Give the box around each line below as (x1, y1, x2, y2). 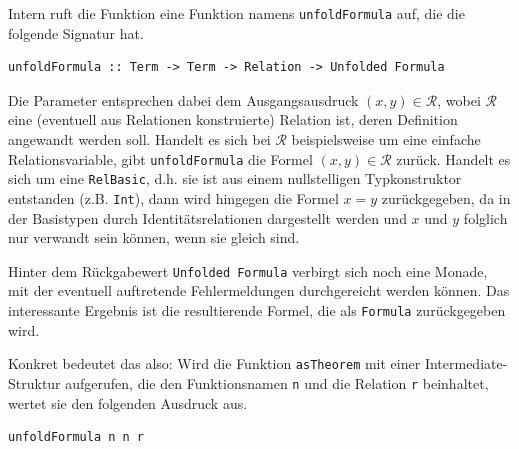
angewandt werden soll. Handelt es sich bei (8, 129, 271, 150)
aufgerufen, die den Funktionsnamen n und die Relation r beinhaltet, (65, 372, 489, 393)
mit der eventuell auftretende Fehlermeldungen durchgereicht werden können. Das (8, 280, 510, 301)
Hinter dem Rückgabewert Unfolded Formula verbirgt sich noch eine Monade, (8, 260, 488, 281)
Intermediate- (424, 353, 508, 374)
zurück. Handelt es (396, 148, 511, 169)
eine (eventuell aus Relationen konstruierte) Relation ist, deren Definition (8, 109, 458, 130)
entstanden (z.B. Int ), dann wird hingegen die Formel (8, 187, 339, 208)
